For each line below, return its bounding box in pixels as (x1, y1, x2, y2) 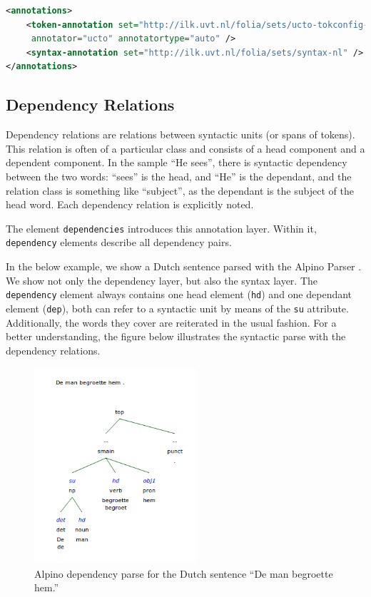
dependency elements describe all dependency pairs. (6, 235, 232, 250)
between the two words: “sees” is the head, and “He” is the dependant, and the (6, 168, 352, 183)
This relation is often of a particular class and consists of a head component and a (6, 141, 365, 155)
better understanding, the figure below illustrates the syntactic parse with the (6, 329, 346, 344)
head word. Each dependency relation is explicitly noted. (6, 197, 254, 212)
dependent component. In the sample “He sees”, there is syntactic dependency (6, 155, 347, 170)
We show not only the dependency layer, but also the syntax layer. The (6, 272, 318, 287)
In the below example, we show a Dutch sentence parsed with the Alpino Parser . (6, 259, 362, 274)
